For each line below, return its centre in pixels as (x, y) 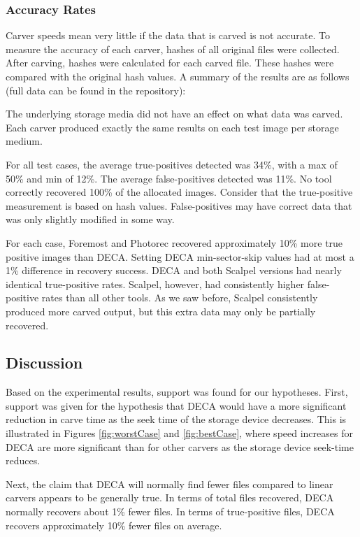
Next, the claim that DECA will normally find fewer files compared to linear (170, 484)
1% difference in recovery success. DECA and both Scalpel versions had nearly (174, 270)
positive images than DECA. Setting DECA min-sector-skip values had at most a (180, 256)
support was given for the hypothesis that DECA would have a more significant (176, 405)
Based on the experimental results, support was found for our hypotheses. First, (177, 392)
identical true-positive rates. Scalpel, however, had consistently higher (155, 284)
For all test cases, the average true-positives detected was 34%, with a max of (172, 164)
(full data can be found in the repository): (96, 90)
